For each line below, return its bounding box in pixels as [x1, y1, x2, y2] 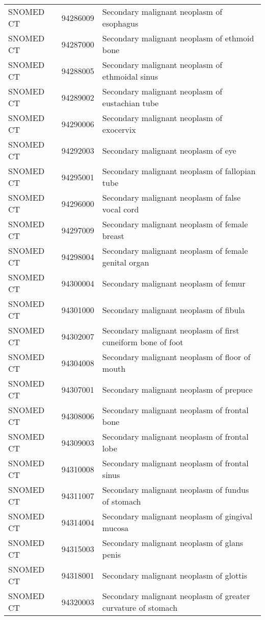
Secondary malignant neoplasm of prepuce [102, 383, 253, 395]
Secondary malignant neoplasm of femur [102, 277, 246, 289]
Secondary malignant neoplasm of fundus [102, 484, 249, 495]
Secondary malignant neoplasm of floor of [102, 351, 251, 363]
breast [102, 230, 124, 242]
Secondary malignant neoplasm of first [102, 324, 240, 336]
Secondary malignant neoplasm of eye [102, 144, 236, 156]
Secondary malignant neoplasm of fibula [102, 303, 245, 316]
